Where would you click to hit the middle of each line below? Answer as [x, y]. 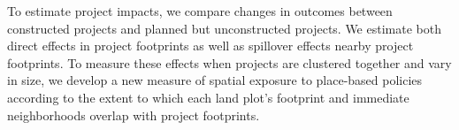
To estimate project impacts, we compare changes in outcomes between [200, 11]
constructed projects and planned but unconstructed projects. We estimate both [224, 28]
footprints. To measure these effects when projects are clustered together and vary [229, 62]
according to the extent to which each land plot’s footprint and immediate [208, 97]
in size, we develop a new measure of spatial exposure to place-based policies [215, 80]
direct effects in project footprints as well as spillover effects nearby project [210, 46]
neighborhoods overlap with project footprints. [134, 115]
